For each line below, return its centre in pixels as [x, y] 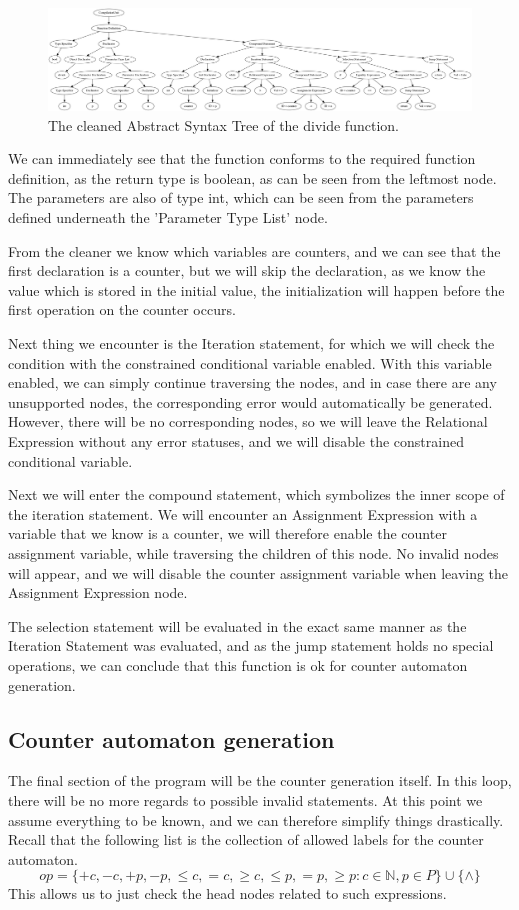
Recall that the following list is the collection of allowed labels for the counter [246, 839]
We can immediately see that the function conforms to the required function [242, 158]
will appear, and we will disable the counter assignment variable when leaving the [258, 572]
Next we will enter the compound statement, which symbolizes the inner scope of [256, 494]
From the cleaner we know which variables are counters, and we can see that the [254, 250]
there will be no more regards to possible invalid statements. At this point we [245, 799]
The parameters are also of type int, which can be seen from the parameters [241, 197]
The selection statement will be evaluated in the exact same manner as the [237, 625]
